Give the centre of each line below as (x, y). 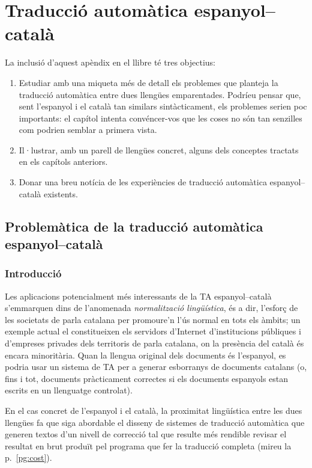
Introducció (33, 273)
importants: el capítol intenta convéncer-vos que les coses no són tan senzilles (160, 118)
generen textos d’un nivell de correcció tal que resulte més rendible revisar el (146, 434)
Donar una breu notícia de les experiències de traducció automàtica (143, 182)
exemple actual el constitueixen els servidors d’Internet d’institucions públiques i (153, 331)
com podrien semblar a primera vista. (88, 130)
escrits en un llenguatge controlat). (69, 390)
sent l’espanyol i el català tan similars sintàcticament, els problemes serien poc (163, 106)
